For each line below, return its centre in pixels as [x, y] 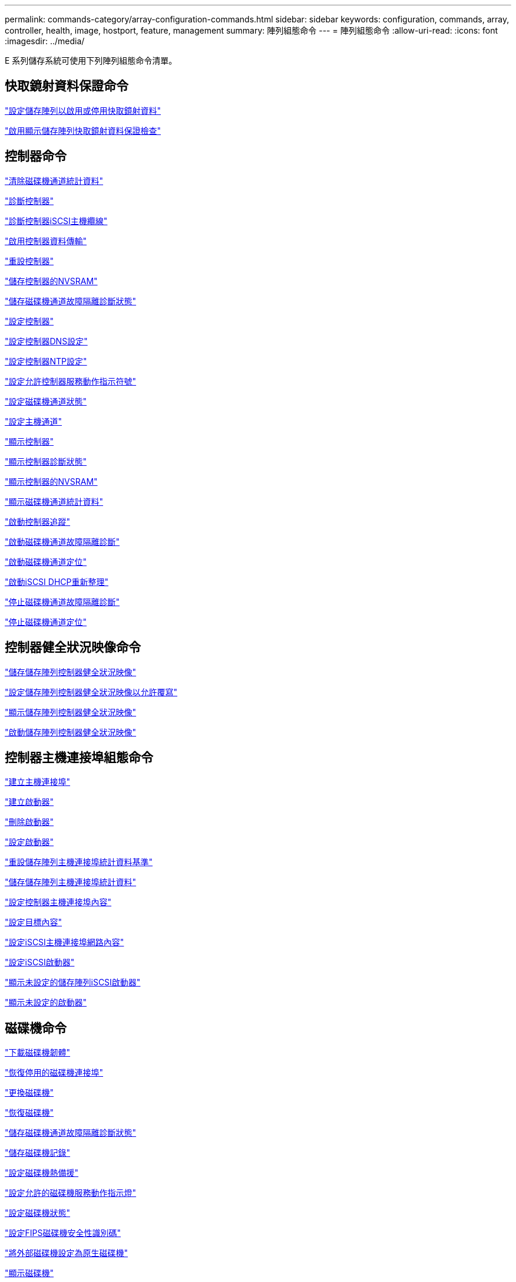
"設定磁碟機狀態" [38, 1213]
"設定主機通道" [34, 421]
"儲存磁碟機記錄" [38, 1153]
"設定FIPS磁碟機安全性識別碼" [63, 1233]
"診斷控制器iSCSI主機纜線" [56, 221]
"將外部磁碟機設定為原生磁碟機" [67, 1253]
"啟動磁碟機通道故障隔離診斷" [62, 541]
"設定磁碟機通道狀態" [46, 401]
